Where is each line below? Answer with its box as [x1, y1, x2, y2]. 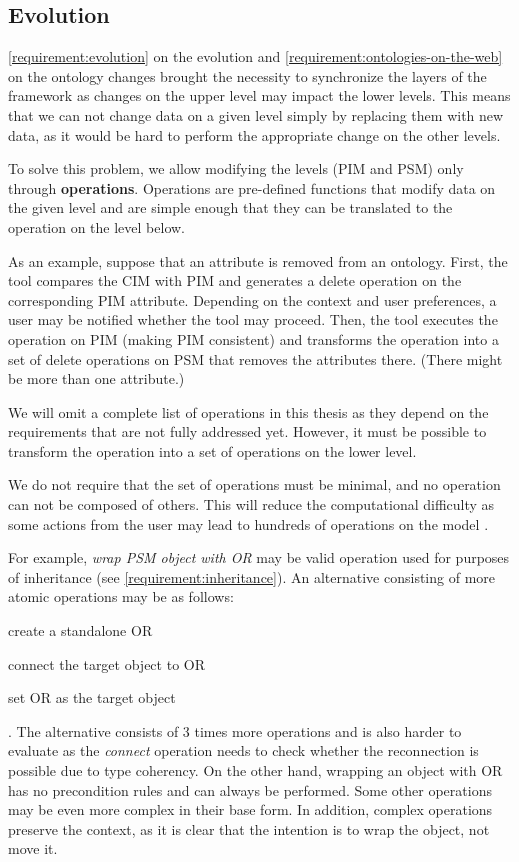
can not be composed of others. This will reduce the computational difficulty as [8, 494, 495, 515]
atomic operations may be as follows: [8, 586, 234, 607]
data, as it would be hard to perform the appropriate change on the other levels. [8, 124, 501, 145]
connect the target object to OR [8, 653, 205, 674]
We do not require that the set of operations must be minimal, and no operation [8, 474, 501, 495]
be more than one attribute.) [8, 368, 185, 389]
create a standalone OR [8, 620, 153, 641]
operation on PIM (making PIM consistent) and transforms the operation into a [8, 328, 499, 349]
